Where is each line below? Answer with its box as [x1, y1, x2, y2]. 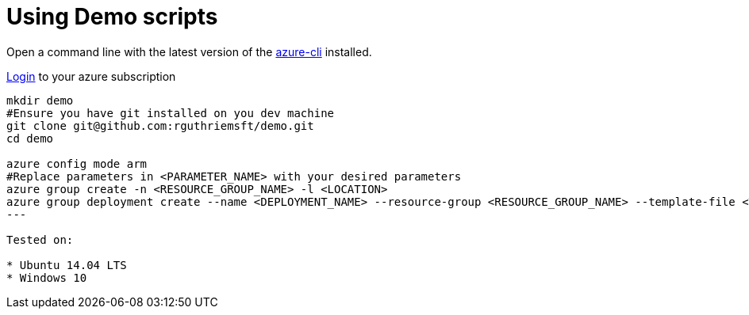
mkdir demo [6, 93, 74, 107]
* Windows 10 [6, 271, 87, 284]
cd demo [6, 131, 54, 145]
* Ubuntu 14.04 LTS [6, 258, 127, 271]
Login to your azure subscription [6, 69, 176, 83]
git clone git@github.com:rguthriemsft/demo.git [6, 119, 314, 132]
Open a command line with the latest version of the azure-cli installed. [6, 44, 372, 59]
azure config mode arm [6, 157, 148, 170]
